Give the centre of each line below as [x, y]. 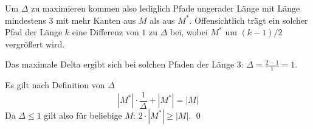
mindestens [26, 20]
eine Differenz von [105, 32]
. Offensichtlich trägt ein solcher [249, 20]
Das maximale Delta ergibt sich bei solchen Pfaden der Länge [120, 64]
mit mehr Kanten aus [96, 20]
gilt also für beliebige [83, 115]
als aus [162, 20]
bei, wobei [189, 32]
